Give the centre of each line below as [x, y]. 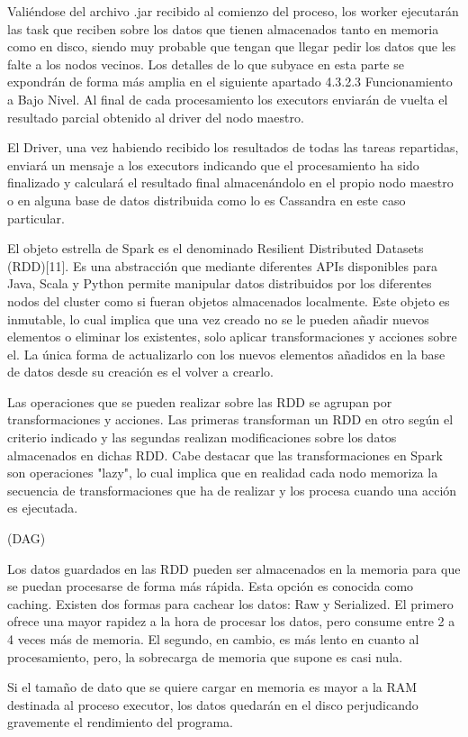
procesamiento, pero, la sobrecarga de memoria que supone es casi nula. [205, 656]
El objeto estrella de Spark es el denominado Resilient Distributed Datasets [216, 248]
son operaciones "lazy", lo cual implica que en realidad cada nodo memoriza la [223, 473]
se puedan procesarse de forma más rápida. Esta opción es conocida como [211, 586]
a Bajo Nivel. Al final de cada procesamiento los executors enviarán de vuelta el [228, 99]
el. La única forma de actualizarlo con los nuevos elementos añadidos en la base [226, 354]
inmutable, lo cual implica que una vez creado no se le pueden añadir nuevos [218, 318]
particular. [36, 218]
